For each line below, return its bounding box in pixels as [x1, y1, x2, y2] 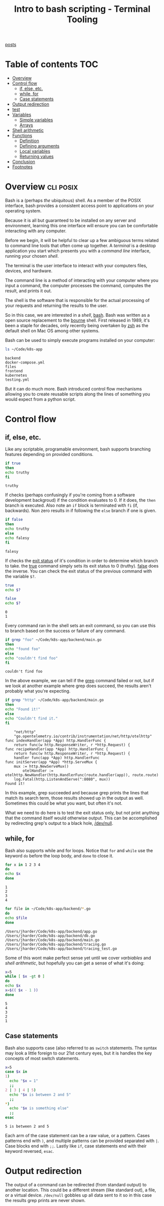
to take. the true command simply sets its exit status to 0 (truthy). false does [5, 563, 159, 569]
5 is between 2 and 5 [5, 1124, 49, 1129]
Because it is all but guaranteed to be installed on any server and [5, 217, 136, 223]
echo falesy [5, 535, 29, 541]
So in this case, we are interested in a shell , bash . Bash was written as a [5, 312, 150, 318]
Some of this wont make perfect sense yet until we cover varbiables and [5, 955, 151, 961]
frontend [5, 368, 23, 373]
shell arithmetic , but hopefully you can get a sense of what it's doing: [5, 960, 145, 966]
